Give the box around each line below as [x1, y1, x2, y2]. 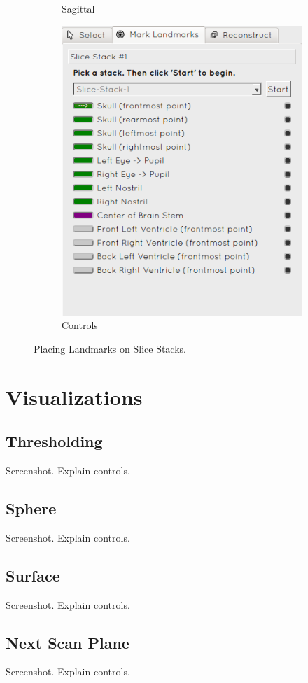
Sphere [6, 498, 57, 519]
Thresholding [6, 430, 103, 452]
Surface [6, 564, 60, 586]
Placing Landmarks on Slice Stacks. [34, 341, 186, 355]
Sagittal [62, 1, 95, 15]
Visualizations [6, 382, 143, 411]
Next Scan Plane [6, 631, 129, 653]
